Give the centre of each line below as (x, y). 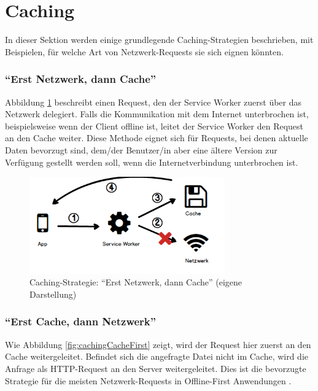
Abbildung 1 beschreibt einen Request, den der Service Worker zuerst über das (153, 102)
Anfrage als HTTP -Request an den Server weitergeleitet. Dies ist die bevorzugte (156, 368)
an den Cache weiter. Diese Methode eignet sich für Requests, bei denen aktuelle (157, 138)
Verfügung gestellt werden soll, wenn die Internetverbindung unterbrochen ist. (152, 162)
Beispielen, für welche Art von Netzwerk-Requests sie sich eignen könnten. (144, 51)
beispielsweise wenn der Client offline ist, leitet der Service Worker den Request (154, 126)
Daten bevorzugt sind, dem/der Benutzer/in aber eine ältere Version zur (141, 149)
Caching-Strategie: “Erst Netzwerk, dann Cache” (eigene (136, 282)
